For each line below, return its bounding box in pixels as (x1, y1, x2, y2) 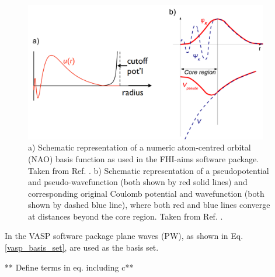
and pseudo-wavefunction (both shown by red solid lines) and (28, 176, 248, 188)
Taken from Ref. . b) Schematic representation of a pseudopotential (28, 164, 269, 176)
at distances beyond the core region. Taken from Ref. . (28, 210, 223, 222)
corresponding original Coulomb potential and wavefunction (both (28, 187, 264, 199)
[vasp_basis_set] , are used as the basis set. (5, 241, 159, 254)
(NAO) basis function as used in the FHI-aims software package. (28, 152, 259, 165)
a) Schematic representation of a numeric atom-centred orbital (28, 141, 251, 153)
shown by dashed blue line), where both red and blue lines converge (28, 199, 270, 211)
